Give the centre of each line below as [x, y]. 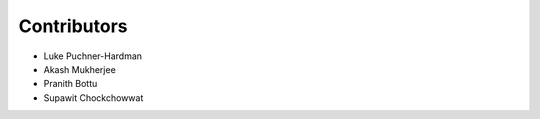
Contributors [73, 26]
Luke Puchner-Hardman [93, 56]
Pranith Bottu [70, 84]
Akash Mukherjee [80, 69]
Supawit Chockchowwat [93, 97]
